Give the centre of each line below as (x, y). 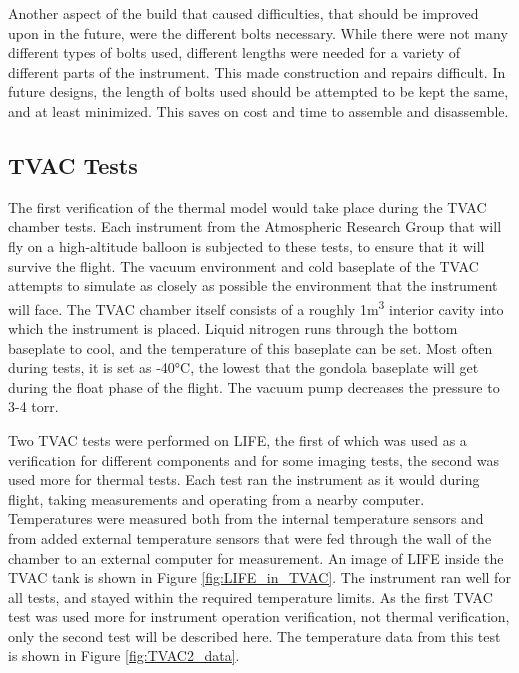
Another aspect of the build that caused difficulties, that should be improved (243, 13)
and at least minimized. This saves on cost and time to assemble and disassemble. (258, 110)
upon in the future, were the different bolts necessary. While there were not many (258, 32)
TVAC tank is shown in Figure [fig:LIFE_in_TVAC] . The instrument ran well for (259, 577)
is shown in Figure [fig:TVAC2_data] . (124, 655)
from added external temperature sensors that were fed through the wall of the (250, 537)
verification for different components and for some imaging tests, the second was (253, 459)
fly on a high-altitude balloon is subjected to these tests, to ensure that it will (246, 245)
